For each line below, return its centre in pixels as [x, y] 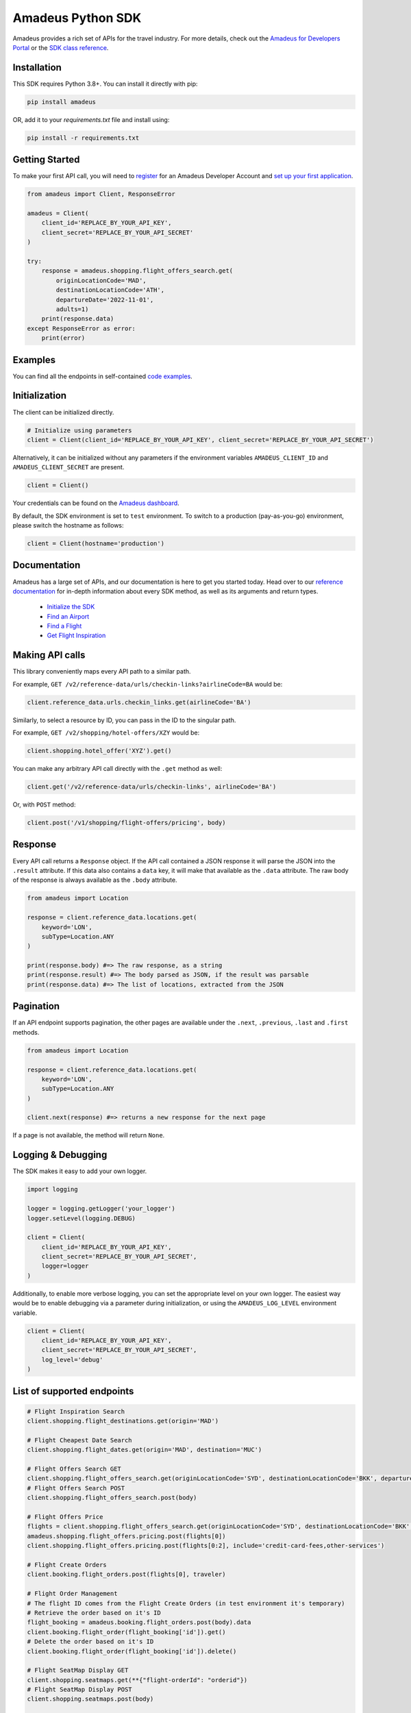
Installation [37, 67]
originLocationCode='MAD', [101, 280]
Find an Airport [68, 616]
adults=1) [72, 309]
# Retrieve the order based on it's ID [94, 1613]
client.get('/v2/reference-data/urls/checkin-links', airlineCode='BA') [152, 787]
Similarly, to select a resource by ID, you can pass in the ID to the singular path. [124, 720]
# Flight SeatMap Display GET [78, 1671]
